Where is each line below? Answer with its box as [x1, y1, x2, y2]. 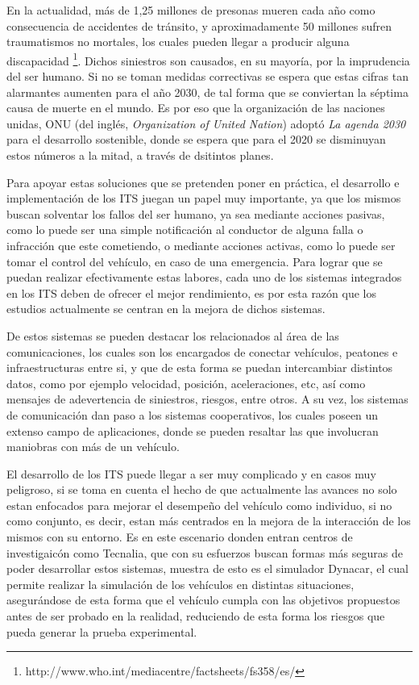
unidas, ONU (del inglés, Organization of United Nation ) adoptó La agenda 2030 [6, 115, 406, 132]
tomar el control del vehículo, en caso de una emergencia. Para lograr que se [6, 253, 383, 269]
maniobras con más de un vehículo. [6, 438, 180, 455]
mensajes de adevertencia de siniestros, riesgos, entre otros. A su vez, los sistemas [6, 391, 409, 407]
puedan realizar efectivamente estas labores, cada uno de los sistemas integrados [6, 269, 402, 286]
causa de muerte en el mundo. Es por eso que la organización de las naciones [6, 99, 385, 116]
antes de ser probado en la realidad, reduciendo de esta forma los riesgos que [6, 608, 385, 624]
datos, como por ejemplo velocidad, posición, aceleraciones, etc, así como [6, 374, 366, 391]
